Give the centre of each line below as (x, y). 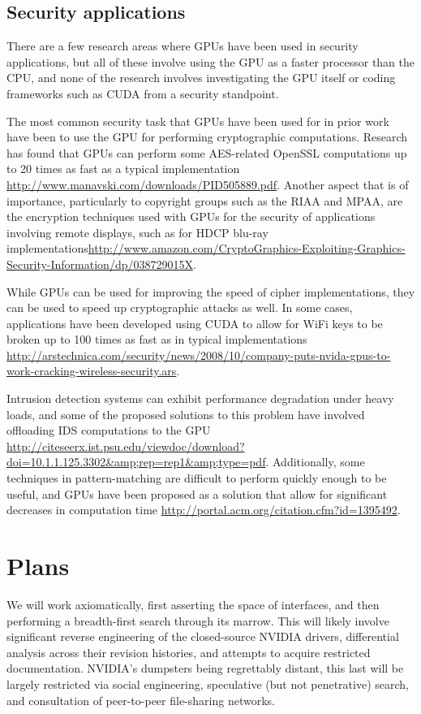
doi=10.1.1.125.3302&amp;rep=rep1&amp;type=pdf (136, 462)
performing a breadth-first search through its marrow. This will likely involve (198, 620)
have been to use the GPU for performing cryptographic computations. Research (207, 137)
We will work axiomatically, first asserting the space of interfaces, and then (193, 604)
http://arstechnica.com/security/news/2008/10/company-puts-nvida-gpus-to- (199, 355)
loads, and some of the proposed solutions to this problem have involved (186, 414)
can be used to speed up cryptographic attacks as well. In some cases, (180, 307)
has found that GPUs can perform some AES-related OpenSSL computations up (207, 152)
